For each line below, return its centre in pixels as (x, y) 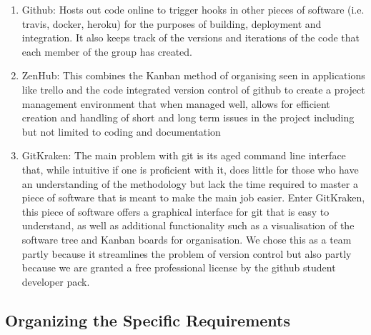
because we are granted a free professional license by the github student (179, 267)
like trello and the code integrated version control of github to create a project (193, 89)
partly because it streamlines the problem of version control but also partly (187, 253)
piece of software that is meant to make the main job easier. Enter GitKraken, (193, 197)
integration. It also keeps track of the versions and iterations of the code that (191, 37)
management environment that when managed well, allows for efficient (176, 103)
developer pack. (56, 281)
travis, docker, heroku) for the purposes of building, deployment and (172, 23)
